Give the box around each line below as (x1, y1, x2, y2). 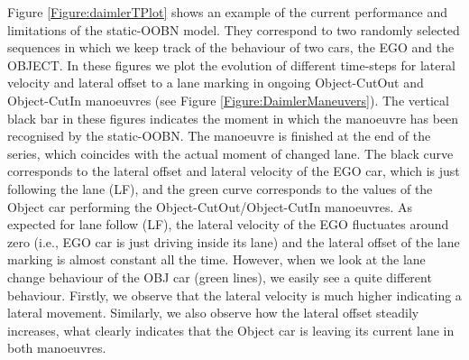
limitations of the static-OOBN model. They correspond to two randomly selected (7, 20, 460, 39)
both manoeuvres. (7, 338, 106, 357)
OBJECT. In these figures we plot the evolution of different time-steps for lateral (7, 55, 455, 74)
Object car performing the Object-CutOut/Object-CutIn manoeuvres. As (7, 197, 413, 216)
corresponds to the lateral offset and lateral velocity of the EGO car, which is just (7, 162, 460, 180)
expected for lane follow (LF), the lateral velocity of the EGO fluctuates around (7, 215, 449, 234)
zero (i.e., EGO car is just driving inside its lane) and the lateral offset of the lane (7, 232, 460, 251)
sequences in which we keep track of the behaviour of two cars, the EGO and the (7, 38, 455, 57)
